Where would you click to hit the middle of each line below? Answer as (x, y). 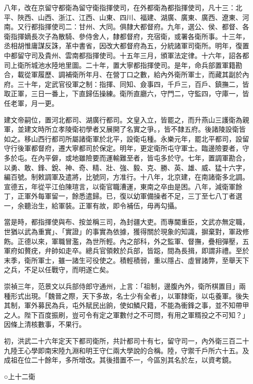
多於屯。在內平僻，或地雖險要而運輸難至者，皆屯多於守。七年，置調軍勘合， (126, 157)
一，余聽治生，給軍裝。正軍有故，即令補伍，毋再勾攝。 (92, 205)
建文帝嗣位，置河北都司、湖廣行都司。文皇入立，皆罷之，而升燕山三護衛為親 (126, 119)
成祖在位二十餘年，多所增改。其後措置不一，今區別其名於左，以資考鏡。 (120, 360)
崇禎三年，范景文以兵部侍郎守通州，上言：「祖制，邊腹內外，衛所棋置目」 (121, 286)
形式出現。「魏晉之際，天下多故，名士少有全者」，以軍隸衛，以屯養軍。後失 (130, 295)
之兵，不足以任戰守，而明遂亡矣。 (58, 270)
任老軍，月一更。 (31, 103)
